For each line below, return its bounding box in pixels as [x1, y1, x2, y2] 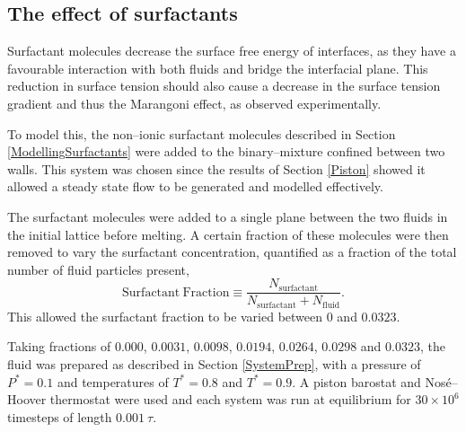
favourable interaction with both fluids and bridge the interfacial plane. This [7, 58, 428, 77]
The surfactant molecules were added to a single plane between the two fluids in [7, 207, 448, 225]
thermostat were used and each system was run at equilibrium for [49, 390, 411, 409]
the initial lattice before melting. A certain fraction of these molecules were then [7, 225, 449, 243]
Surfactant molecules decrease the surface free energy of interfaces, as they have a [7, 41, 456, 60]
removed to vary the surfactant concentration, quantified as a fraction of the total [7, 242, 457, 261]
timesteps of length [7, 407, 112, 426]
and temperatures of [57, 372, 169, 391]
